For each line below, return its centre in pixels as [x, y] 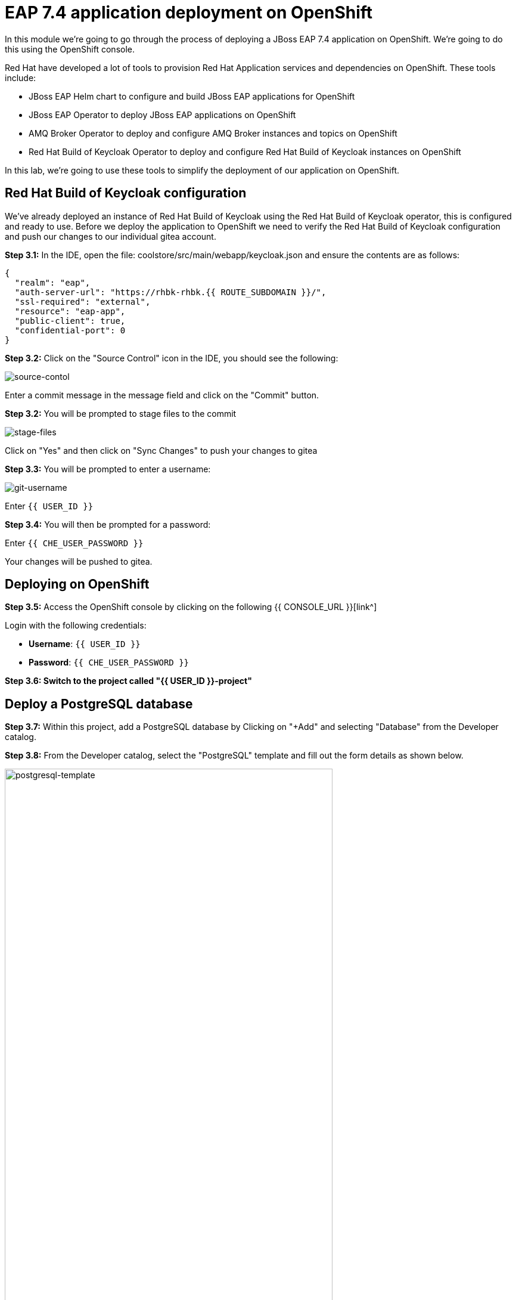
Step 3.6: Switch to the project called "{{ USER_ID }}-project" [128, 681]
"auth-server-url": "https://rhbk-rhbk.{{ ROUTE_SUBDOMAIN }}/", [170, 292]
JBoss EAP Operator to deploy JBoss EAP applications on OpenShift [162, 114]
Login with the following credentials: [76, 626]
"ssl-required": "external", [83, 301]
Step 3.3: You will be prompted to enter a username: [108, 469]
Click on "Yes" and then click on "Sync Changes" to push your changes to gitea [161, 450]
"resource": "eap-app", [70, 311]
